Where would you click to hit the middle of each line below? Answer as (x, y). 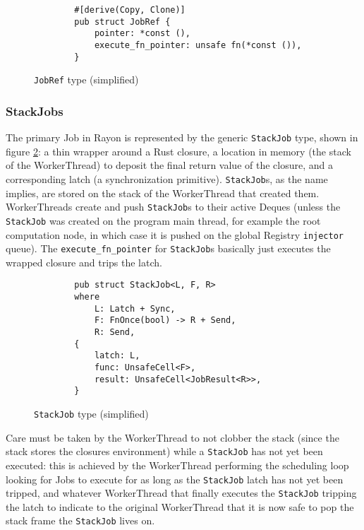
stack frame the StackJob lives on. (80, 520)
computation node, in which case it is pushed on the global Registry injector (175, 234)
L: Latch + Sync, (135, 308)
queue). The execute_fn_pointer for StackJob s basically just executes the (168, 248)
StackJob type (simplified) (91, 414)
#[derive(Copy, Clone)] (130, 10)
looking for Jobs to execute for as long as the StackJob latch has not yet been (175, 479)
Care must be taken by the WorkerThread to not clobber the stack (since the (172, 437)
